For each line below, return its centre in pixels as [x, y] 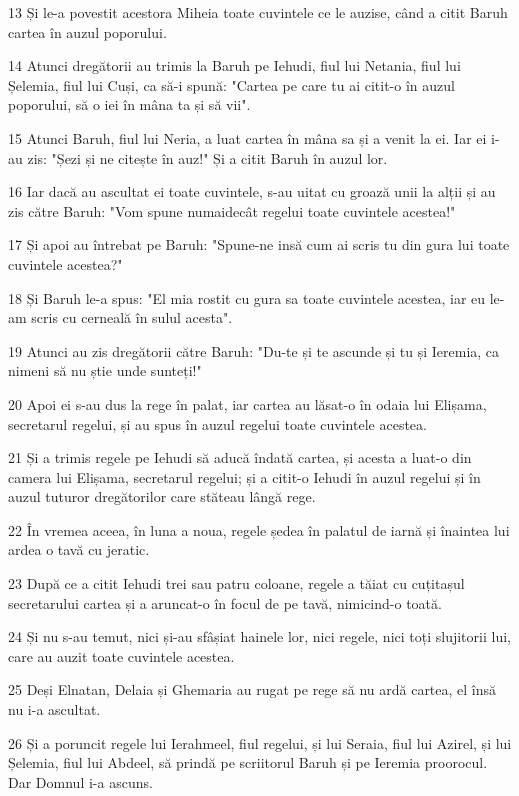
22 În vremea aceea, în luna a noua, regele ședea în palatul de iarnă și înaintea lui [259, 529]
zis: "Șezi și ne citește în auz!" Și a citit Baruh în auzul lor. [207, 157]
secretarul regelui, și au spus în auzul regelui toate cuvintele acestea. [217, 423]
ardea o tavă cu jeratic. [79, 549]
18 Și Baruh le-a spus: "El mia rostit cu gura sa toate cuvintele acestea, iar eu [247, 297]
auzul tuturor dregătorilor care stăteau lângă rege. [162, 496]
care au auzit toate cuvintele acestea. [121, 655]
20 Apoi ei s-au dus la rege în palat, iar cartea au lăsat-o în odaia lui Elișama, [247, 403]
